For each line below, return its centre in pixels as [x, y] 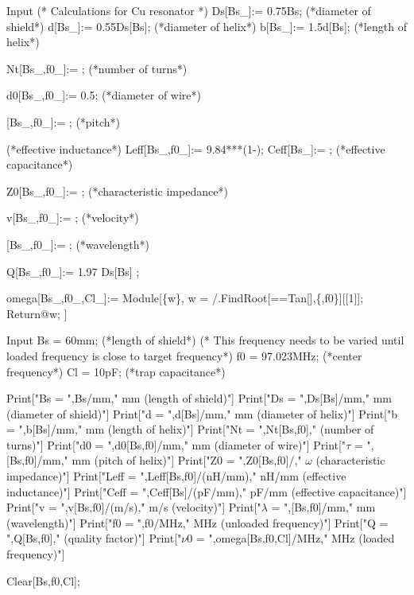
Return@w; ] [37, 313]
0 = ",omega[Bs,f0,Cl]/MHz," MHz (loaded [291, 538]
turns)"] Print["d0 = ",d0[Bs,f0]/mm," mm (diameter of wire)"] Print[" [176, 444]
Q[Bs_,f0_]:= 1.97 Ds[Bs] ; [73, 271]
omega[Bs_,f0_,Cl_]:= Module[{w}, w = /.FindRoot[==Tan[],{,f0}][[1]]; [185, 298]
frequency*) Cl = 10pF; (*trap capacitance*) [116, 371]
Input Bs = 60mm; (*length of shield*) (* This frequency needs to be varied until [205, 340]
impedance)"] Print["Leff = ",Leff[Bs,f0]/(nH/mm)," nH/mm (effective [176, 476]
